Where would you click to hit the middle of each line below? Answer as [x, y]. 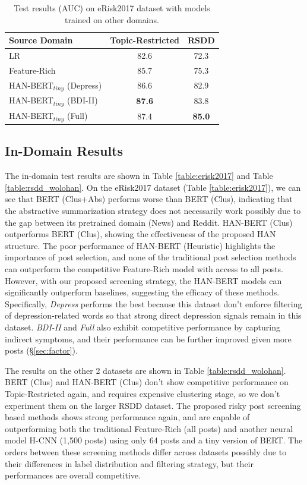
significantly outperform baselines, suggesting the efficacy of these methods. [142, 292]
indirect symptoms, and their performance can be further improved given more [148, 338]
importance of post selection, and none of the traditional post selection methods [151, 257]
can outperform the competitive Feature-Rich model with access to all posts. [144, 269]
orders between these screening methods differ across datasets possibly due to [146, 451]
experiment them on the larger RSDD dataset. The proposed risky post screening [153, 405]
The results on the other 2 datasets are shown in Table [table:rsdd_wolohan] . [145, 370]
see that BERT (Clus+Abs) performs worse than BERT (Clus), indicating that [149, 199]
